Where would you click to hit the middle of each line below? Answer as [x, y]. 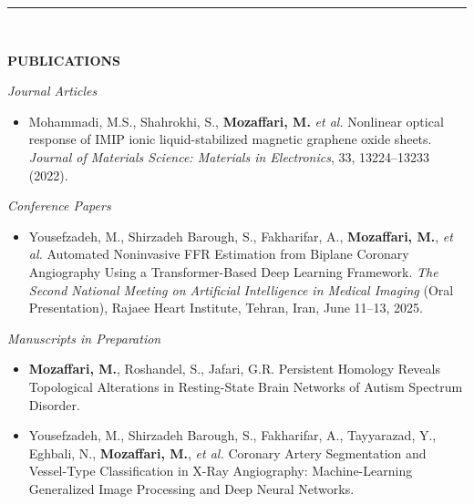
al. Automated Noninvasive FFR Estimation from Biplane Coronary [219, 254]
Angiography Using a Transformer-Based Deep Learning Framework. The [233, 271]
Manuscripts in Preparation [84, 338]
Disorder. [54, 404]
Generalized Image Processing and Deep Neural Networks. [191, 488]
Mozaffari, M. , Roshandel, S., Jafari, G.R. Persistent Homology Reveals [234, 369]
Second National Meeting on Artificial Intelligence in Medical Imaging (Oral [241, 289]
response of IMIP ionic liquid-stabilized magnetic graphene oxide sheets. [230, 139]
